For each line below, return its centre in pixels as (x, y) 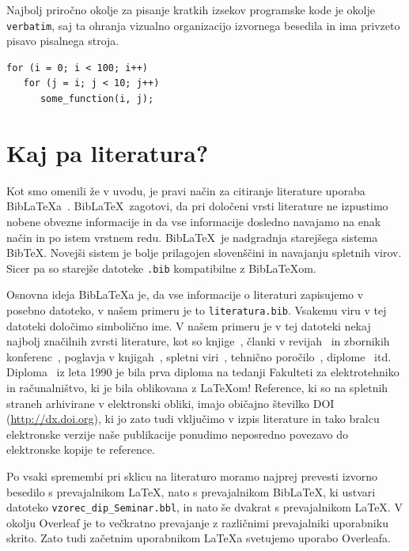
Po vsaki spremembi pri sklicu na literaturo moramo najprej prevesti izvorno (192, 476)
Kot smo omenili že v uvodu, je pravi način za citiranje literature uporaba (186, 190)
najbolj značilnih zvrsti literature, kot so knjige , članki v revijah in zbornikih (198, 341)
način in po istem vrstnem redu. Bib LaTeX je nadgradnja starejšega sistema (192, 237)
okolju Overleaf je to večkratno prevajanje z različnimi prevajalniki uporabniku (197, 522)
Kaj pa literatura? (108, 152)
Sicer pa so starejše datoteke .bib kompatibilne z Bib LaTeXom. (161, 268)
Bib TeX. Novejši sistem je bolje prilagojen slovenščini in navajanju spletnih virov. (204, 253)
